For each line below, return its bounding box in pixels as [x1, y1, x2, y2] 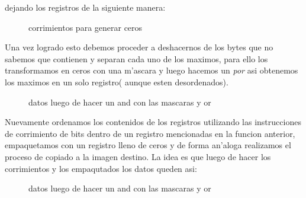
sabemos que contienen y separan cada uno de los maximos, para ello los [5, 52, 268, 65]
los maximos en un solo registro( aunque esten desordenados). [5, 75, 228, 88]
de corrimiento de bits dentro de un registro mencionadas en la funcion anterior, [5, 127, 295, 139]
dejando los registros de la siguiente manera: [5, 1, 166, 13]
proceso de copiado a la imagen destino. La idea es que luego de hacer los [5, 150, 271, 162]
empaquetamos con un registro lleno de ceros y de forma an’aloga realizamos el [5, 139, 291, 151]
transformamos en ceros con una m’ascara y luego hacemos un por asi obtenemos [5, 64, 298, 76]
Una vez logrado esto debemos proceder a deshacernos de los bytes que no [5, 41, 273, 53]
